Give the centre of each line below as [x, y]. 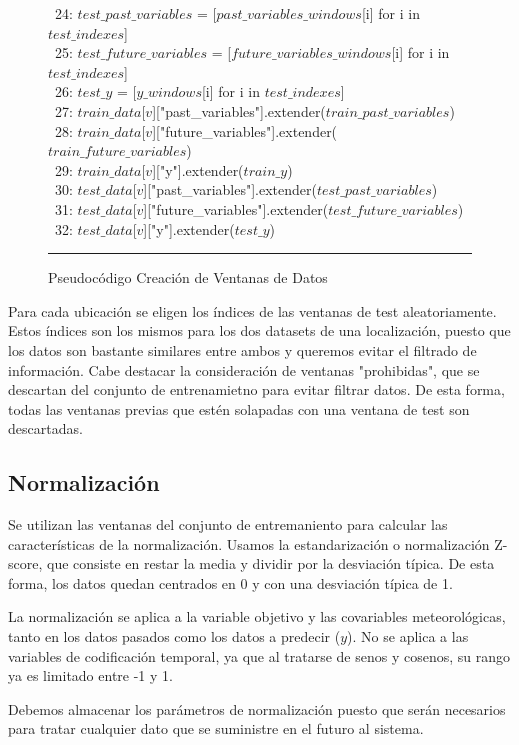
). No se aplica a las [408, 636]
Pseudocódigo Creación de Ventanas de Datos [188, 277]
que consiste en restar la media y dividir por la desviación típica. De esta [270, 563]
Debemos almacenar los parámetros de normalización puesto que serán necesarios [257, 708]
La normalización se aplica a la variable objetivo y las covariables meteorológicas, [257, 616]
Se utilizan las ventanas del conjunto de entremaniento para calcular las [228, 524]
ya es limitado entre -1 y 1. [90, 675]
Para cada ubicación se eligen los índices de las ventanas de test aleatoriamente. [252, 310]
